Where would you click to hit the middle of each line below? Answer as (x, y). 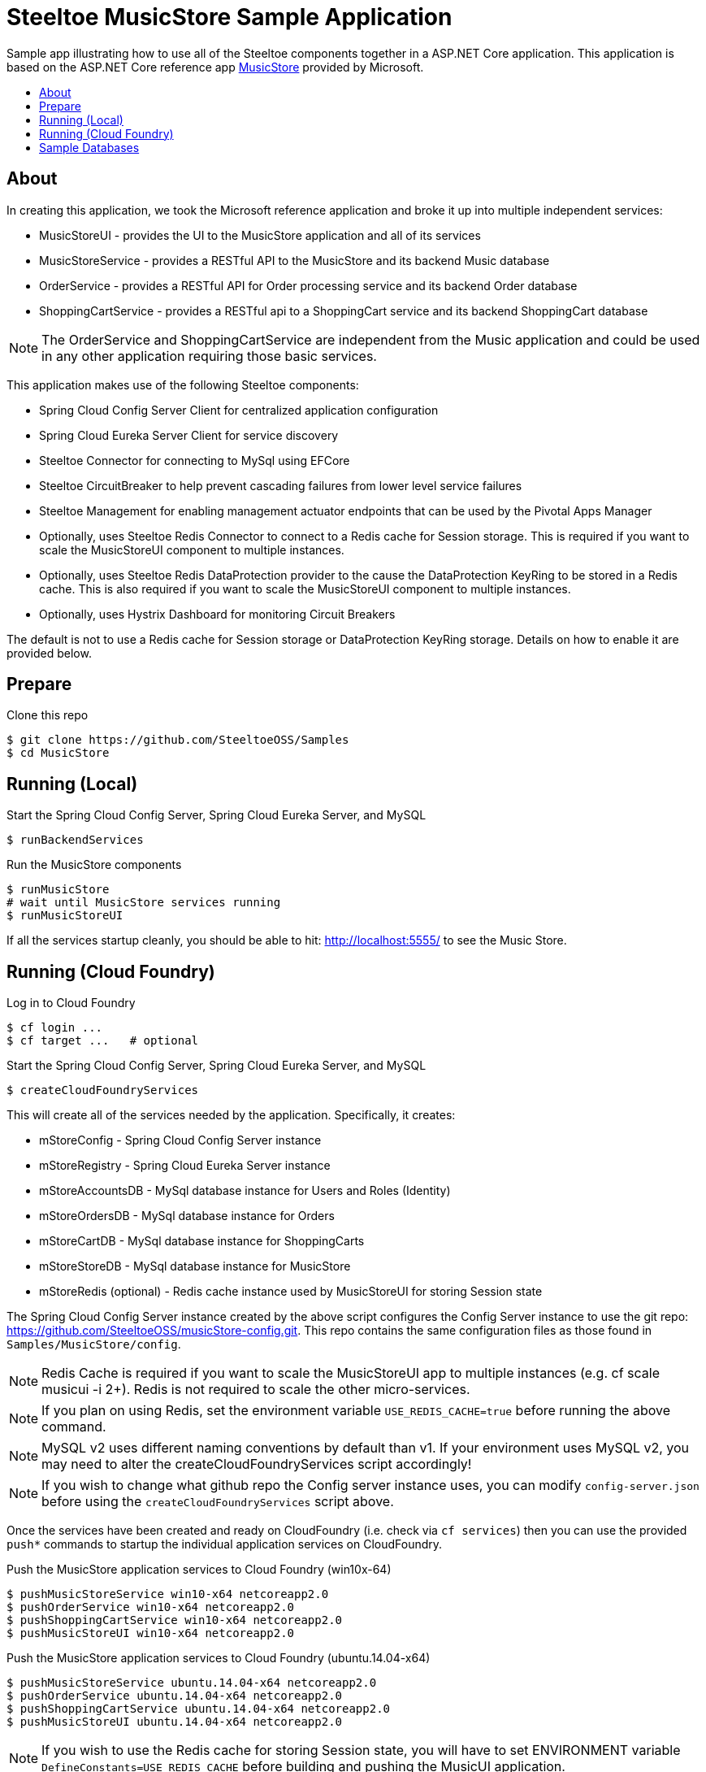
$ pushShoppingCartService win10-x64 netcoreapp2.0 (175, 1620)
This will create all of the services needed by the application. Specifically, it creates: (231, 1115)
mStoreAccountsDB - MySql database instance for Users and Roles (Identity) (245, 1191)
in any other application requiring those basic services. (209, 356)
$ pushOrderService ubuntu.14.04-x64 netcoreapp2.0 (175, 1696)
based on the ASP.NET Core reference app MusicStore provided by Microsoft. (215, 67)
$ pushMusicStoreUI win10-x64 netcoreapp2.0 (151, 1633)
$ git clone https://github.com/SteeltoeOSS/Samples (178, 740)
